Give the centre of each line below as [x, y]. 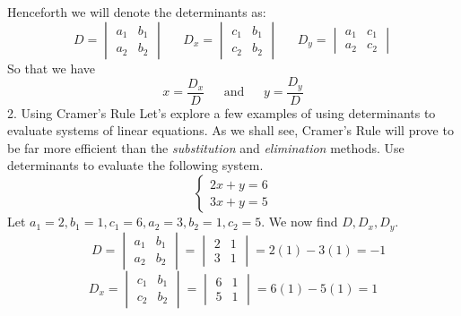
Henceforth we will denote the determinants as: [137, 12]
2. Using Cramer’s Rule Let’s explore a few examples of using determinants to [222, 112]
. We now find [300, 222]
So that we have [51, 68]
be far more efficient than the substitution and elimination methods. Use [206, 147]
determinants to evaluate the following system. [135, 165]
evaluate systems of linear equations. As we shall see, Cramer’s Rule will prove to [230, 130]
